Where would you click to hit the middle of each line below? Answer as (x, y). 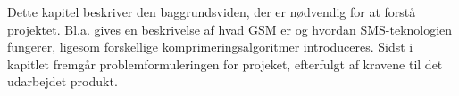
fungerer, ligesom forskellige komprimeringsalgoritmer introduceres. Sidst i (210, 47)
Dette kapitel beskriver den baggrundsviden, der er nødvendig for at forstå (212, 12)
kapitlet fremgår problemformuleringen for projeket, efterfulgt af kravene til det (225, 64)
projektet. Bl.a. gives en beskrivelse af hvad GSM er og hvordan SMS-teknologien (230, 29)
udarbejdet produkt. (63, 81)
